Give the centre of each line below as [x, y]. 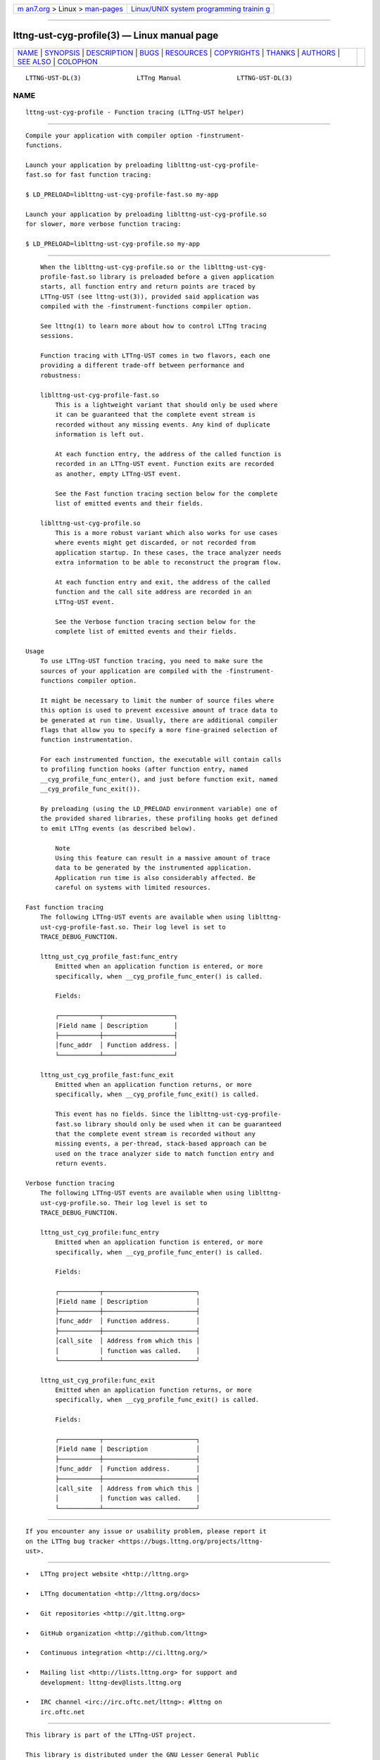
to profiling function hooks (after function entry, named [144, 769]
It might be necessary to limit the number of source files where [157, 700]
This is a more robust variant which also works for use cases [166, 533]
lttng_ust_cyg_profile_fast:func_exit [107, 1075]
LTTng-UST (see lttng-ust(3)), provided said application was [150, 296]
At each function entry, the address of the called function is [168, 454]
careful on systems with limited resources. [133, 888]
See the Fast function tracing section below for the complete [166, 494]
